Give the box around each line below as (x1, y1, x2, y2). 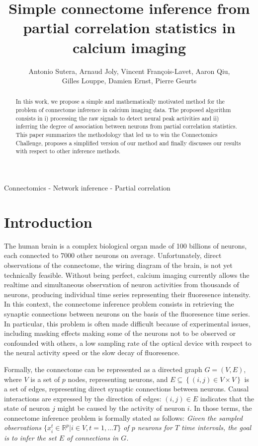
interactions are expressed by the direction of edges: (4, 393, 162, 403)
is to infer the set (4, 432, 57, 443)
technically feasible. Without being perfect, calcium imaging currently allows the (4, 269, 250, 280)
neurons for (137, 422, 172, 433)
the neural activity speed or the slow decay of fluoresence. (4, 347, 180, 358)
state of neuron (4, 403, 50, 413)
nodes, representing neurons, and (68, 374, 168, 384)
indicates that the (200, 393, 254, 403)
